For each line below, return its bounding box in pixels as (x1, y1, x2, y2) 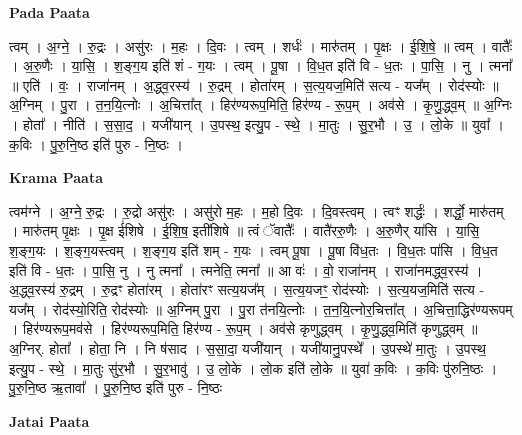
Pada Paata (9, 2, 90, 22)
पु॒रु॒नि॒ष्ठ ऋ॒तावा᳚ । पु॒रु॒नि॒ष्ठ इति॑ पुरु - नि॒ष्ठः (9, 377, 222, 398)
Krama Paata (9, 167, 103, 188)
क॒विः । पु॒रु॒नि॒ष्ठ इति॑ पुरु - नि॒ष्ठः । (9, 133, 183, 154)
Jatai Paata (9, 410, 90, 431)
